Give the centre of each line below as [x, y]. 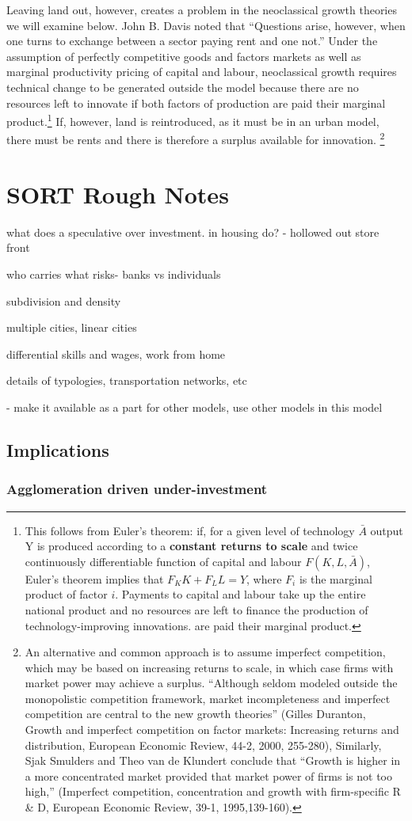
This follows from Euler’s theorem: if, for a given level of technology [190, 530]
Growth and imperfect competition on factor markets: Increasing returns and [212, 730]
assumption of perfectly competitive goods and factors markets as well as [184, 56]
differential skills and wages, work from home [116, 353]
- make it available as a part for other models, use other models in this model [195, 407]
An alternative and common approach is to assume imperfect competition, [205, 652]
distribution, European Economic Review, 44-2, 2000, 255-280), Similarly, [203, 745]
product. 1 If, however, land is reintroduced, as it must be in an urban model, [193, 120]
